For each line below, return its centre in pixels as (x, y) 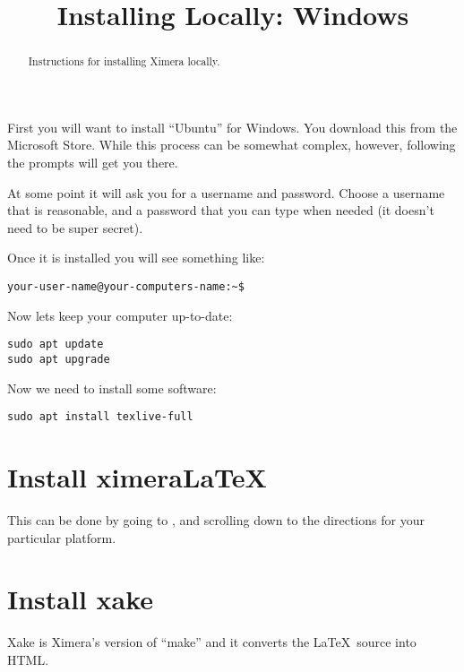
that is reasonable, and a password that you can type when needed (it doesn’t (221, 210)
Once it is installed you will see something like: (136, 258)
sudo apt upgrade (59, 359)
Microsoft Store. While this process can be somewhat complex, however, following (232, 145)
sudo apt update (56, 345)
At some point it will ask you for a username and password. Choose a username (226, 192)
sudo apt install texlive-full (100, 417)
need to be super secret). (75, 227)
